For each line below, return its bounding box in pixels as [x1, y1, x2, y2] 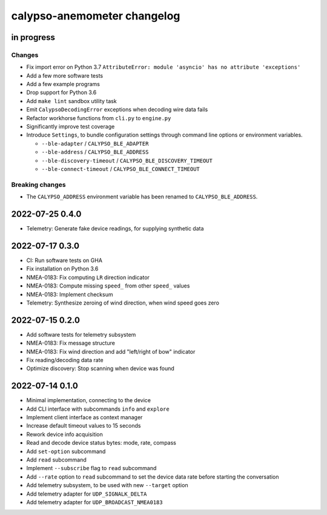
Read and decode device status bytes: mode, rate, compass [26, 439, 177, 446]
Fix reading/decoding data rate [26, 356, 104, 363]
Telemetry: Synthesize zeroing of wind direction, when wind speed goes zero [26, 299, 219, 306]
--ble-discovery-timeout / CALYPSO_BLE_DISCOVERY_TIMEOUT [41, 157, 213, 164]
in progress [11, 32, 56, 42]
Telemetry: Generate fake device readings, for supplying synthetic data [26, 225, 204, 232]
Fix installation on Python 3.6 [26, 265, 99, 272]
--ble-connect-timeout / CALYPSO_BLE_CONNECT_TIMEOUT [41, 166, 200, 172]
